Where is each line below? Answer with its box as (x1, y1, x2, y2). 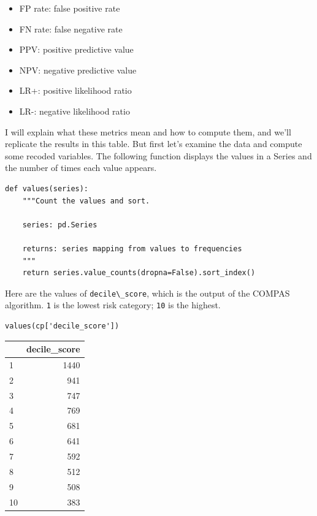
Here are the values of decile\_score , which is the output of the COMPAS (5, 286, 290, 299)
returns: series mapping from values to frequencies (22, 244, 242, 253)
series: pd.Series (22, 220, 97, 229)
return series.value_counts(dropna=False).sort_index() (22, 268, 256, 278)
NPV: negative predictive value (19, 63, 137, 76)
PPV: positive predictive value (19, 43, 134, 56)
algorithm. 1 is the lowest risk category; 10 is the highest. (5, 298, 221, 311)
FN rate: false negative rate (19, 22, 123, 35)
